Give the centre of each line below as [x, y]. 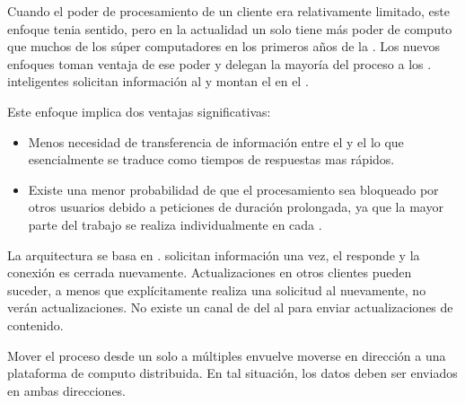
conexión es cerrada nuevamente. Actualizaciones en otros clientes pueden [210, 272]
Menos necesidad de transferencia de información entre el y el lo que [216, 141]
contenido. [35, 324]
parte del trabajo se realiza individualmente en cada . [175, 224]
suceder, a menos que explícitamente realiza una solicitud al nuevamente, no [217, 289]
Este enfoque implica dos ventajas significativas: [139, 111]
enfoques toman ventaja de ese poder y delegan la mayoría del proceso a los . [219, 63]
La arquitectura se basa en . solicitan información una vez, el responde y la [214, 254]
